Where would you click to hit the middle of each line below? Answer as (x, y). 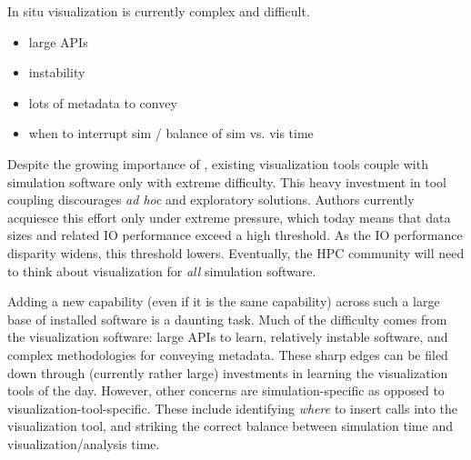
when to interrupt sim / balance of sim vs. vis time (171, 133)
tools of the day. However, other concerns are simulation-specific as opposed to (226, 390)
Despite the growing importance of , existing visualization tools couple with (218, 163)
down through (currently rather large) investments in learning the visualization (228, 372)
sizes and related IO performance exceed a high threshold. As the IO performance (235, 235)
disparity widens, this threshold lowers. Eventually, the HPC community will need (236, 252)
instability (57, 72)
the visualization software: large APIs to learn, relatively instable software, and (228, 337)
